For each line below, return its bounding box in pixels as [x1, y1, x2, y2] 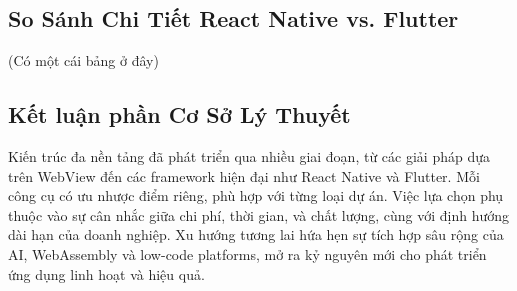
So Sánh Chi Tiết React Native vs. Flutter [8, 3, 459, 34]
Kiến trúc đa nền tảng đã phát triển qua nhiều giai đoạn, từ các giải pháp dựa [8, 146, 490, 166]
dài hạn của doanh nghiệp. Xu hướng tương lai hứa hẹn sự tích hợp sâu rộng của [8, 224, 504, 245]
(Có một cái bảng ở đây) [8, 50, 159, 71]
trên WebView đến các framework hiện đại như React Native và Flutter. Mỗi [8, 165, 480, 186]
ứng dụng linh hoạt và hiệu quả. [8, 263, 205, 284]
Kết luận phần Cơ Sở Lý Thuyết [8, 99, 351, 130]
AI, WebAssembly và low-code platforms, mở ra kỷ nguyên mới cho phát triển [8, 243, 487, 264]
